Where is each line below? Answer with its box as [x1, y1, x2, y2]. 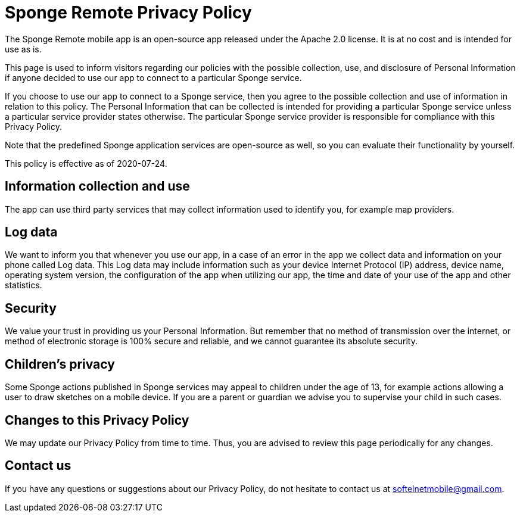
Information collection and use [5, 179, 190, 194]
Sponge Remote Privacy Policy [5, 2, 252, 23]
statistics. [5, 280, 42, 291]
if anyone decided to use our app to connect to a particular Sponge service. [5, 72, 302, 83]
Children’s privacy [5, 356, 115, 372]
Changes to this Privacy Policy [5, 412, 189, 428]
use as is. [5, 43, 42, 54]
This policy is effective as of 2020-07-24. [5, 158, 167, 169]
